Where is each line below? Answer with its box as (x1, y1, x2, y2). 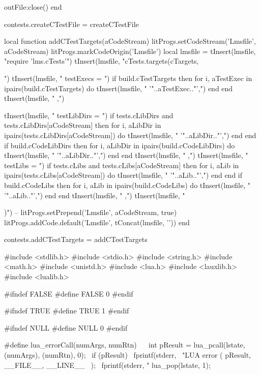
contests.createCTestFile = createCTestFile (4, 18, 139, 29)
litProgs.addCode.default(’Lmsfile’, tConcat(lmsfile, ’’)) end (4, 217, 190, 227)
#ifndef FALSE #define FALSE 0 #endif (4, 288, 133, 299)
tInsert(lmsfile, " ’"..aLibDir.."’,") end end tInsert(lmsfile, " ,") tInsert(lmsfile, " (4, 150, 248, 161)
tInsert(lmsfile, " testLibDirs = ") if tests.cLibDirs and (4, 110, 174, 120)
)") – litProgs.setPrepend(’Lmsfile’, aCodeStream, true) (4, 207, 177, 218)
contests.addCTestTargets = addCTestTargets (4, 234, 148, 245)
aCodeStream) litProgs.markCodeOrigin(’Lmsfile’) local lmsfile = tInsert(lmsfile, (4, 45, 256, 56)
